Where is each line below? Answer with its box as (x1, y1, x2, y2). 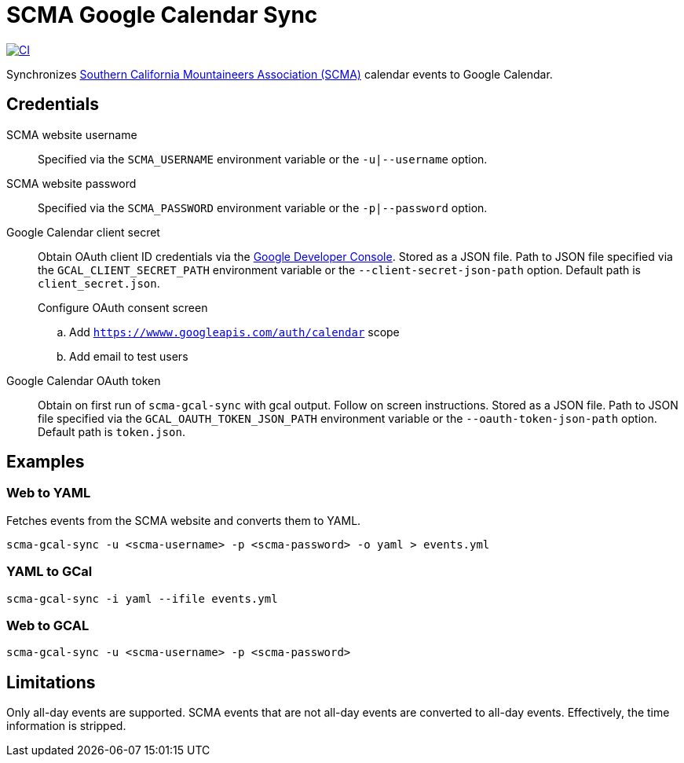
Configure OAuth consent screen (38, 300, 208, 314)
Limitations (6, 672, 96, 692)
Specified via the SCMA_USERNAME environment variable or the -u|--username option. (38, 152, 488, 166)
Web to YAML (6, 485, 91, 501)
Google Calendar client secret (6, 225, 160, 239)
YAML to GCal (6, 563, 93, 580)
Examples (6, 452, 85, 472)
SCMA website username (6, 127, 137, 141)
